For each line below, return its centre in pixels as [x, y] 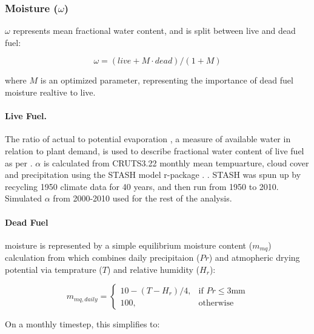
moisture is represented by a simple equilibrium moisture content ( [129, 245]
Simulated [24, 198]
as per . [19, 162]
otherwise [216, 303]
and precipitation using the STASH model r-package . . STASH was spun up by [153, 175]
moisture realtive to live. [50, 92]
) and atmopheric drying [254, 257]
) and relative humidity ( [153, 269]
